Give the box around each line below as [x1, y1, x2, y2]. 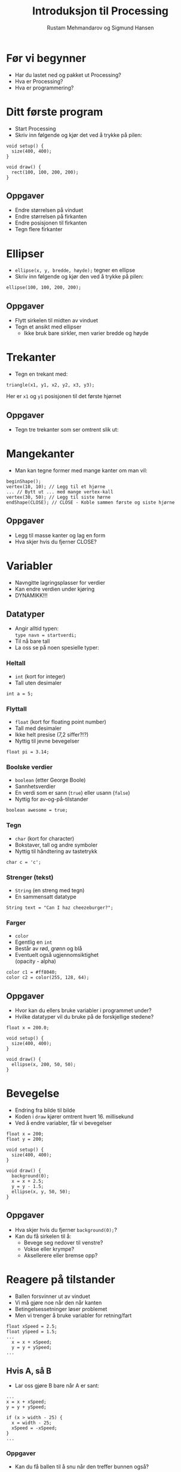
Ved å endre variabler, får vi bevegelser [14, 1119, 112, 1126]
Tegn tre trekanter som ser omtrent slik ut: [14, 426, 119, 433]
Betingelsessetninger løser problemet [14, 1305, 108, 1312]
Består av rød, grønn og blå [14, 945, 82, 952]
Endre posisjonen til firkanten [14, 219, 87, 226]
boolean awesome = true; [6, 807, 68, 813]
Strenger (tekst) [6, 873, 54, 881]
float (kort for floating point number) [14, 719, 106, 726]
